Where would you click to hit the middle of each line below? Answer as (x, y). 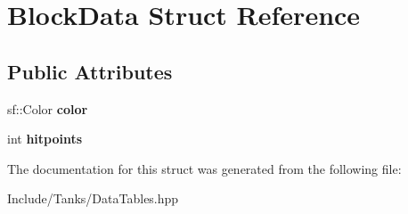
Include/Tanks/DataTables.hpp (93, 198)
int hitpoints (45, 139)
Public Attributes (90, 71)
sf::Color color (48, 108)
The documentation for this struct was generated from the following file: (204, 168)
